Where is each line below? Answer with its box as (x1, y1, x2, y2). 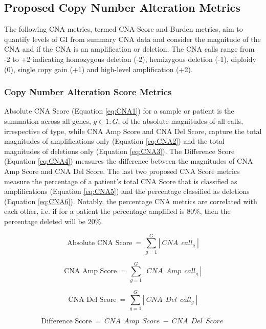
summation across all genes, (4, 115, 91, 126)
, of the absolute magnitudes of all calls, (118, 115, 243, 126)
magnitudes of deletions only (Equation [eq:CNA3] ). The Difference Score (4, 145, 235, 156)
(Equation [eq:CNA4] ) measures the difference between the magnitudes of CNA (4, 156, 253, 166)
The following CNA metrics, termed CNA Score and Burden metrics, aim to (4, 24, 243, 34)
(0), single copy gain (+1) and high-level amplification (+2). (4, 63, 193, 74)
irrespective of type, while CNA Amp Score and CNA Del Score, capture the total (4, 125, 262, 136)
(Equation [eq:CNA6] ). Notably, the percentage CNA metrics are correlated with (4, 195, 257, 206)
